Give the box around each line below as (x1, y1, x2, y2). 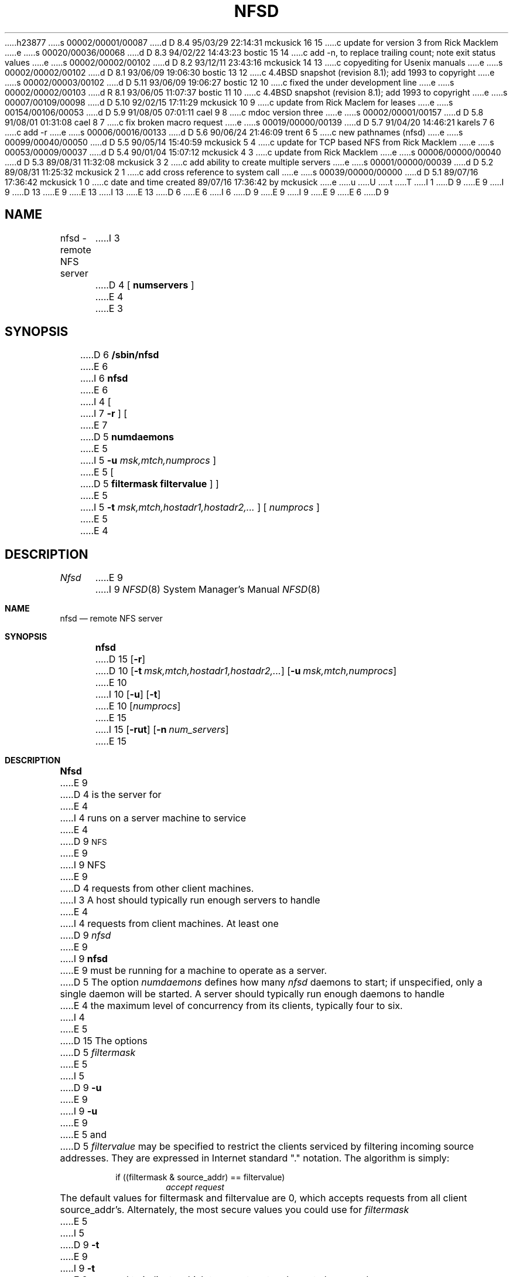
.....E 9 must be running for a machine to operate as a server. (60, 964, 327, 977)
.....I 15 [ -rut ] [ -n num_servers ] (95, 724, 229, 736)
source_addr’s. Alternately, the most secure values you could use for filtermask (60, 1204, 409, 1216)
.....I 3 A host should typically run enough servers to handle (60, 894, 320, 906)
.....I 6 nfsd (80, 372, 128, 385)
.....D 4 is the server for (60, 789, 162, 801)
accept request (166, 1182, 224, 1193)
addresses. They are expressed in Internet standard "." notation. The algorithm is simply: (60, 1152, 450, 1164)
